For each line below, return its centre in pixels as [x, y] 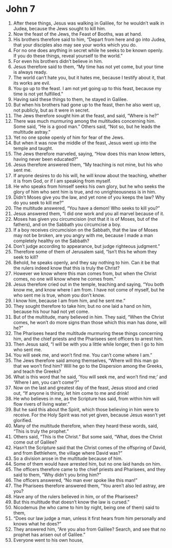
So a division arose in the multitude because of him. [68, 458]
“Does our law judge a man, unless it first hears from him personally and [89, 518]
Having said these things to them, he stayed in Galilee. [70, 99]
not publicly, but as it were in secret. [51, 110]
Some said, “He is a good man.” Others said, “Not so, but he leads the [87, 127]
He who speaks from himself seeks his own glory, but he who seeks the [89, 186]
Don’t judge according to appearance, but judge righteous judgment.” [87, 246]
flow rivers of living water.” [41, 404]
